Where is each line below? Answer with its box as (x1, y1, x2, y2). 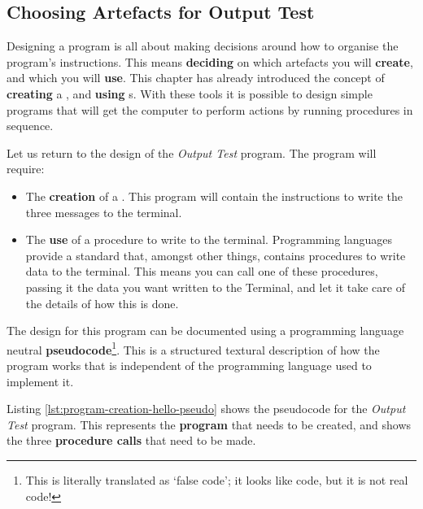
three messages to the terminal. (25, 203, 182, 220)
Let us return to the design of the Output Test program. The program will (7, 144, 377, 161)
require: (7, 160, 45, 177)
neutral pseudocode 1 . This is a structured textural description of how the (7, 338, 380, 358)
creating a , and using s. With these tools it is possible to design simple (7, 85, 373, 102)
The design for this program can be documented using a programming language (7, 322, 404, 339)
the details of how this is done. (25, 294, 179, 311)
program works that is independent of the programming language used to (7, 356, 372, 373)
